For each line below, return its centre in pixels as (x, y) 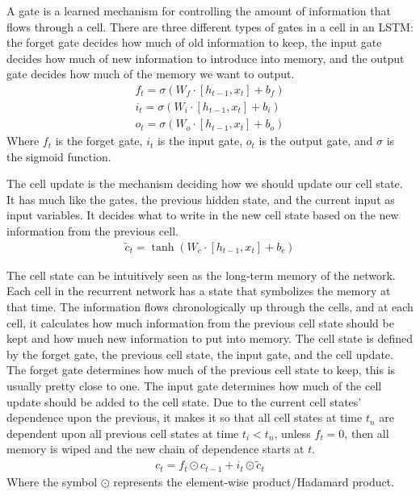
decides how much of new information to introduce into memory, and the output (206, 58)
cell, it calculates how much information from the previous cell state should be (200, 322)
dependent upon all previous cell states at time (123, 433)
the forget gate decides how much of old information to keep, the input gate (194, 42)
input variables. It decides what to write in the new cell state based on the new (203, 215)
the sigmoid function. (59, 156)
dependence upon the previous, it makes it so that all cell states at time (185, 417)
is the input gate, (200, 141)
